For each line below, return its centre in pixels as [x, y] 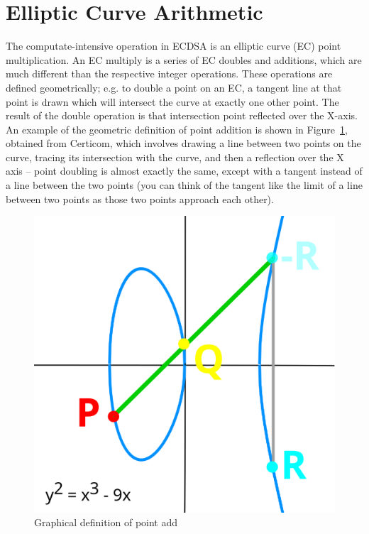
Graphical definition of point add [106, 522]
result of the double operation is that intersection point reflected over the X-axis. [182, 115]
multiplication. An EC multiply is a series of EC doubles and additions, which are [184, 59]
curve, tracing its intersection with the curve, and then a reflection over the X [175, 157]
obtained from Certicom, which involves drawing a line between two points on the [183, 143]
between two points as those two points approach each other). [140, 198]
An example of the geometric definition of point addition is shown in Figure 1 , [177, 129]
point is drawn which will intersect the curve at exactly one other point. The [172, 101]
